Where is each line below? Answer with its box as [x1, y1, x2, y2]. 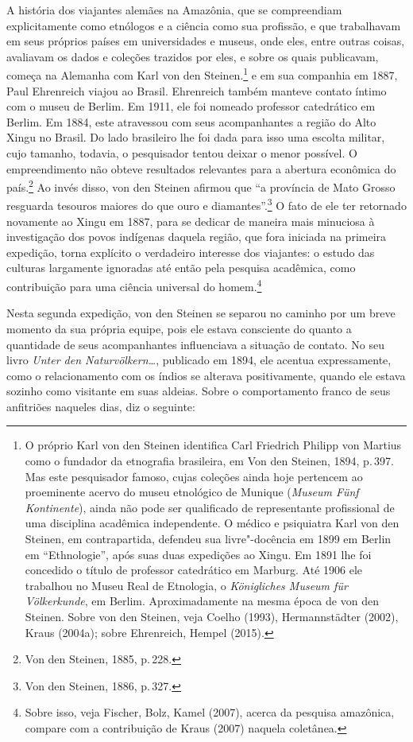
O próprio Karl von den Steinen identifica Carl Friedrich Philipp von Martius [25, 437, 402, 453]
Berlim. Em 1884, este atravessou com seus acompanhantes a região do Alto [6, 113, 376, 130]
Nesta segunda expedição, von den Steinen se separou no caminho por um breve [6, 305, 396, 321]
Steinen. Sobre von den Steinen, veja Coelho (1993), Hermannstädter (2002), [25, 608, 399, 624]
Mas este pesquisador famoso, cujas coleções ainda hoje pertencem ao [25, 468, 363, 484]
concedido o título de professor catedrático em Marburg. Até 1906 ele [25, 561, 363, 578]
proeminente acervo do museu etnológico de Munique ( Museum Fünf [25, 484, 359, 500]
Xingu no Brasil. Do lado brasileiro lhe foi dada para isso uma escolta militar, [6, 129, 385, 146]
